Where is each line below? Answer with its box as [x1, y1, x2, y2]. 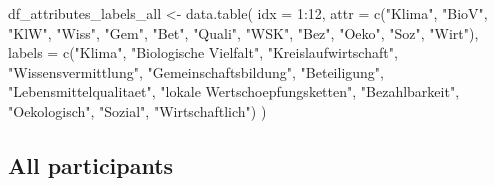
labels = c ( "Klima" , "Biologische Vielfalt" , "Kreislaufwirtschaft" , [8, 42, 398, 63]
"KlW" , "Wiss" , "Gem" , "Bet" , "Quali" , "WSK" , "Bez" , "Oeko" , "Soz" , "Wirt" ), [8, 22, 479, 43]
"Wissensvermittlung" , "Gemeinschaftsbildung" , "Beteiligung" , [8, 61, 384, 82]
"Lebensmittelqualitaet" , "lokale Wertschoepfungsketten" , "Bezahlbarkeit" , [8, 81, 460, 102]
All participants [8, 149, 174, 180]
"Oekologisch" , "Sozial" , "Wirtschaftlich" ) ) [8, 100, 267, 121]
